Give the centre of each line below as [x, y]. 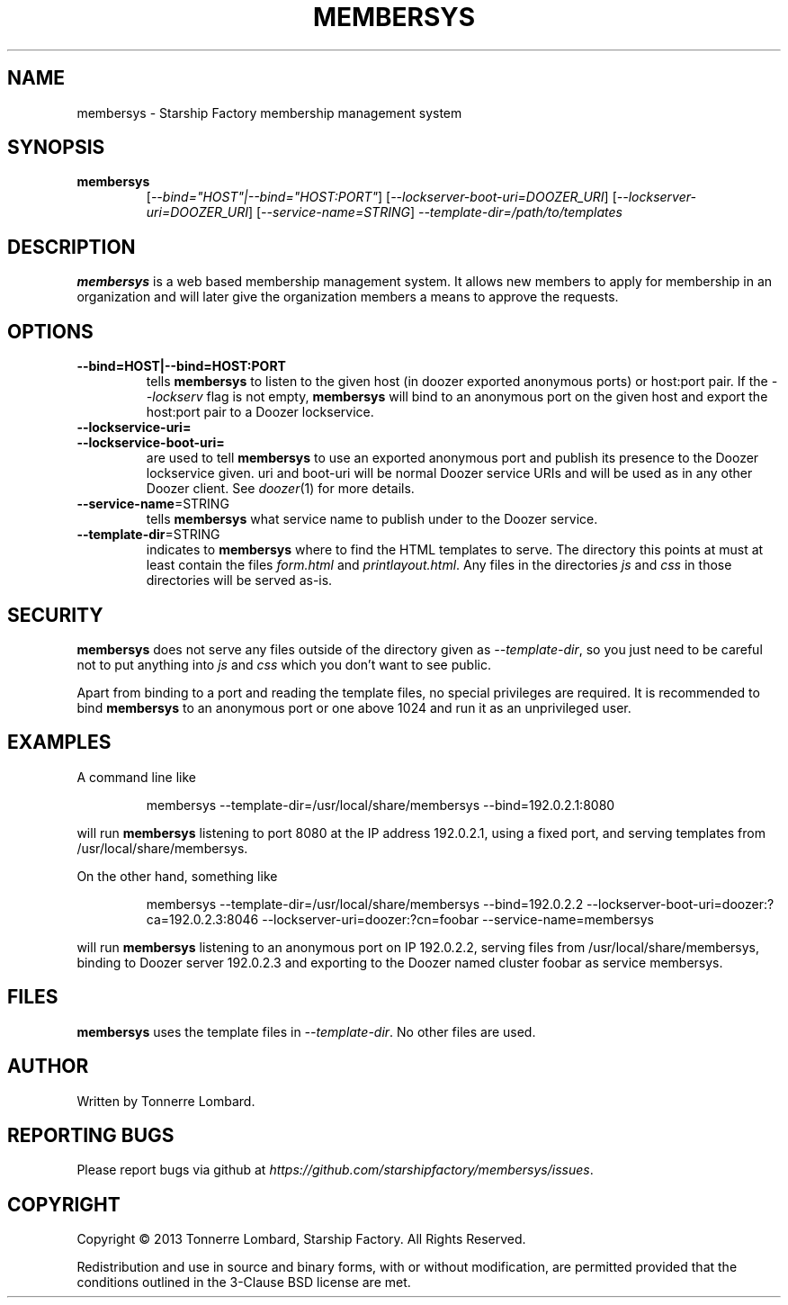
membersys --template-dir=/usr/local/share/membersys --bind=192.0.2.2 [365, 904]
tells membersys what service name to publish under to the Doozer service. [372, 519]
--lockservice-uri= [134, 427]
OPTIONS [50, 331]
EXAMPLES [59, 742]
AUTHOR [48, 1066]
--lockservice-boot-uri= [151, 443]
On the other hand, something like [177, 876]
